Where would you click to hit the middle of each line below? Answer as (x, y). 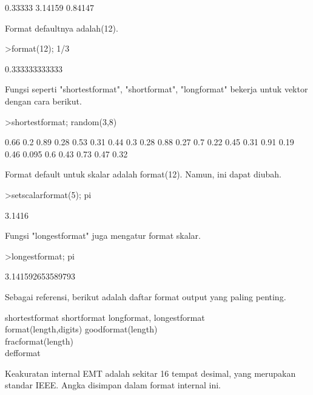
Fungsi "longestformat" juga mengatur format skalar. (103, 235)
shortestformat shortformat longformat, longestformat (105, 317)
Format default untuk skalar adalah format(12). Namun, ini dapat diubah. (143, 174)
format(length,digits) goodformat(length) (81, 329)
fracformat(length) (39, 341)
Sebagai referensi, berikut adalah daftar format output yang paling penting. (146, 296)
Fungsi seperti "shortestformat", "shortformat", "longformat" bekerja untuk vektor (156, 89)
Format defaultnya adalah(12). (62, 28)
